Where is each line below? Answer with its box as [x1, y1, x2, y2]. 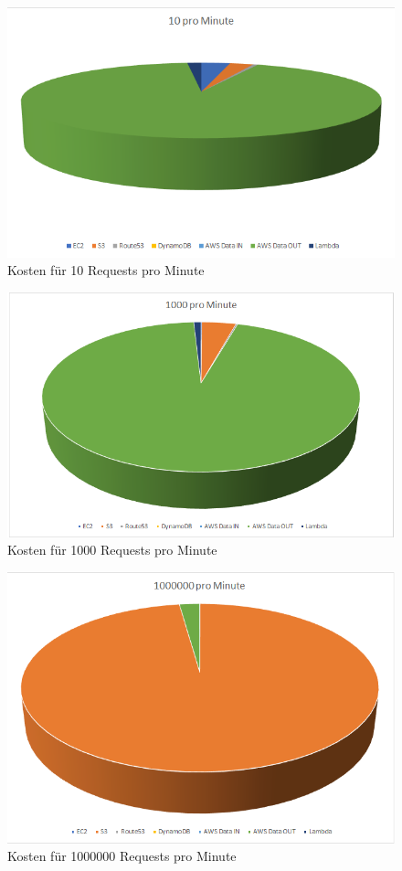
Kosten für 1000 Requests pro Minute [7, 540, 217, 559]
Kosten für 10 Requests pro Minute [7, 260, 205, 280]
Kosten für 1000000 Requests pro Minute [7, 846, 237, 866]
